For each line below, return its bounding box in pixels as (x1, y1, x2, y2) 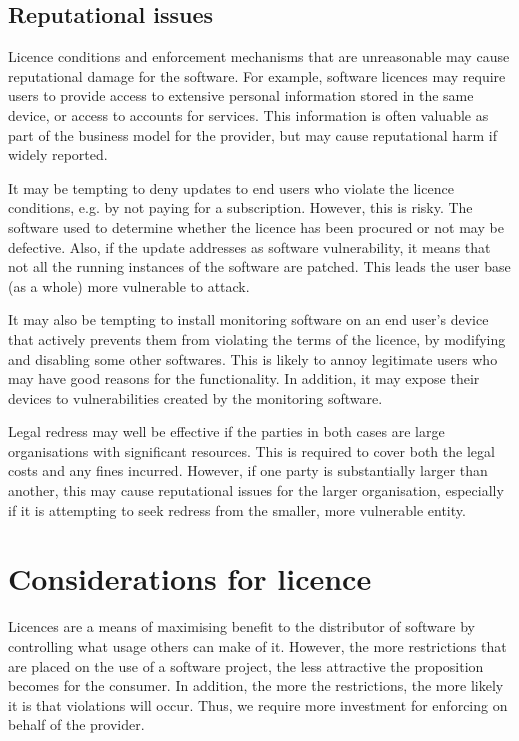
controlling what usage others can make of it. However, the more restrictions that (8, 635, 507, 656)
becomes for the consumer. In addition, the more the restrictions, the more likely (8, 675, 504, 696)
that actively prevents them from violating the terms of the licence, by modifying (8, 328, 506, 349)
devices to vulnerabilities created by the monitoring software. (8, 387, 383, 408)
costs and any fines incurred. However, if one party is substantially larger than (8, 460, 488, 481)
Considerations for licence (8, 558, 372, 599)
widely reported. (8, 144, 108, 165)
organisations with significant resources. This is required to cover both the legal (8, 440, 495, 461)
